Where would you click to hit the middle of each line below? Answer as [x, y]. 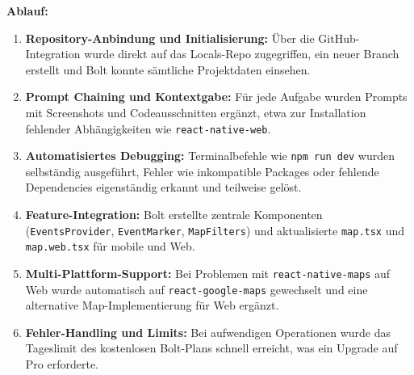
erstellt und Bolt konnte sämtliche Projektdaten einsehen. [168, 69]
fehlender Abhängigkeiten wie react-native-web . [148, 128]
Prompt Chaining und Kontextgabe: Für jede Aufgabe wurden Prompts [216, 97]
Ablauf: [27, 11]
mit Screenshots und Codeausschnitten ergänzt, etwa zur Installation [196, 112]
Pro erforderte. [62, 364]
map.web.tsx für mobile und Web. [110, 246]
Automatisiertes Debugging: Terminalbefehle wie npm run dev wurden [210, 156]
